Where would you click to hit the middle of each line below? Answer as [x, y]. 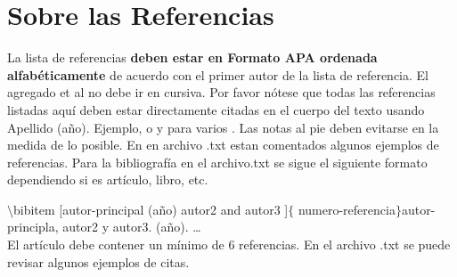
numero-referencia [347, 209]
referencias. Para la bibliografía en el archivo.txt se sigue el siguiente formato [217, 162]
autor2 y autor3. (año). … [132, 227]
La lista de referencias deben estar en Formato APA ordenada [192, 57]
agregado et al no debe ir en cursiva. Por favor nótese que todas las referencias [221, 92]
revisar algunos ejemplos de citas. [98, 261]
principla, [33, 227]
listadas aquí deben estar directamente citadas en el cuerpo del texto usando [216, 109]
